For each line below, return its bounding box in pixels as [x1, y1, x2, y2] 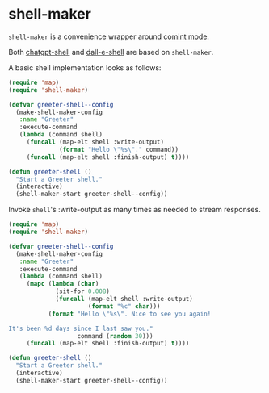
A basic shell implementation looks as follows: [8, 62, 162, 73]
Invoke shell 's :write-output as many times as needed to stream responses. [8, 205, 261, 215]
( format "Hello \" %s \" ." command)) [59, 145, 179, 153]
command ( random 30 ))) [77, 332, 153, 340]
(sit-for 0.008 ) [55, 287, 111, 295]
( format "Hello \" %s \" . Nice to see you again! [48, 310, 212, 318]
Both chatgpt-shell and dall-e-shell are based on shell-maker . [8, 47, 214, 56]
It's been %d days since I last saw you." [8, 324, 153, 332]
